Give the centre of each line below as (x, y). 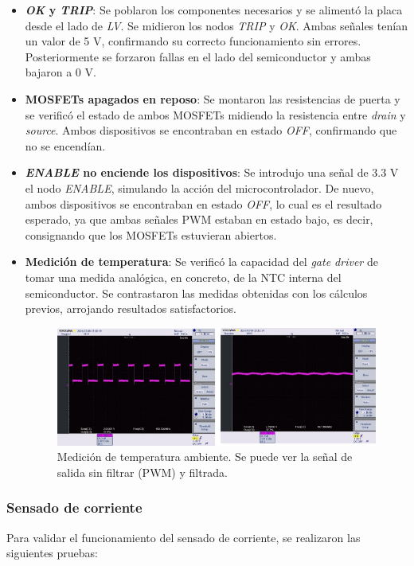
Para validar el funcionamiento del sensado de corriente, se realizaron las (184, 537)
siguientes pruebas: (52, 553)
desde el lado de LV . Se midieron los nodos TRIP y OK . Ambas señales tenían (216, 25)
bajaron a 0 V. (61, 72)
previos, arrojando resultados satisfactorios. (131, 308)
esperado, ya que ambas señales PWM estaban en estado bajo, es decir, (199, 219)
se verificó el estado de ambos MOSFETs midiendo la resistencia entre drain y (215, 114)
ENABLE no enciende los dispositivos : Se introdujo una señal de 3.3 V (212, 172)
